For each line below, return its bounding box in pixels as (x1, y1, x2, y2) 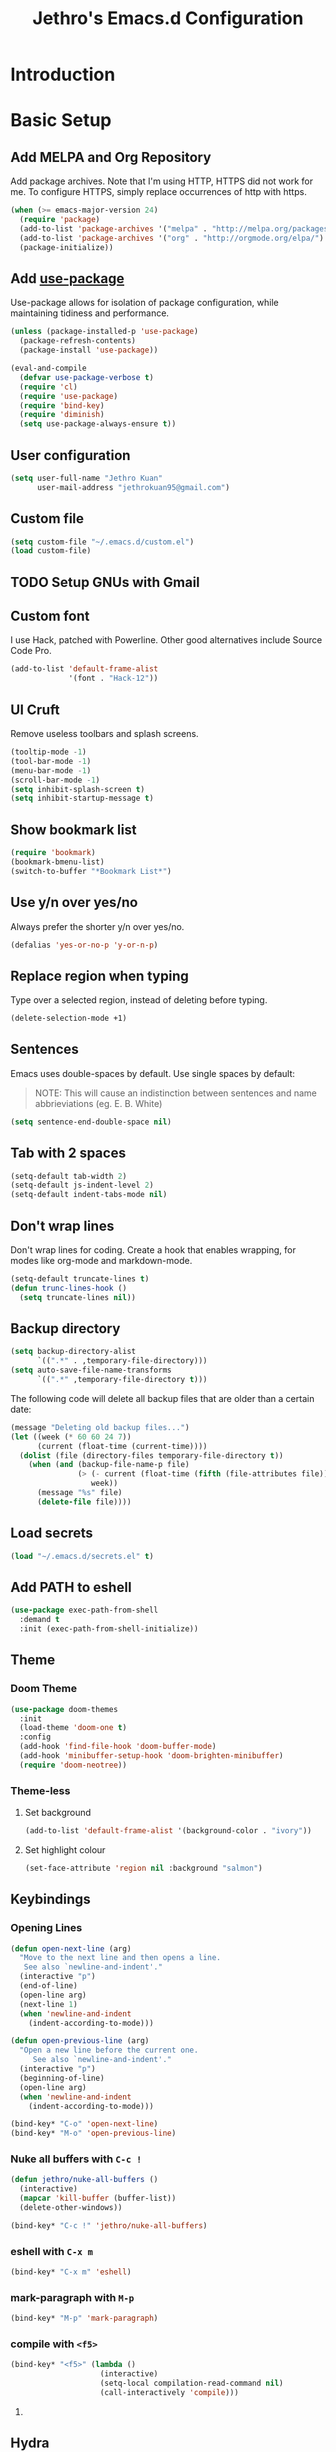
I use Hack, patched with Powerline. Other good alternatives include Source (10, 634, 323, 646)
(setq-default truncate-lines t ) (10, 1274, 150, 1284)
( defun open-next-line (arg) (10, 1943, 132, 1954)
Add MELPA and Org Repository (10, 148, 212, 166)
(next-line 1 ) (19, 1999, 78, 2009)
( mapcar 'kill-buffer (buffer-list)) (19, 2193, 177, 2204)
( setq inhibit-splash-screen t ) (10, 784, 145, 794)
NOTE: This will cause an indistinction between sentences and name (34, 1087, 317, 1099)
